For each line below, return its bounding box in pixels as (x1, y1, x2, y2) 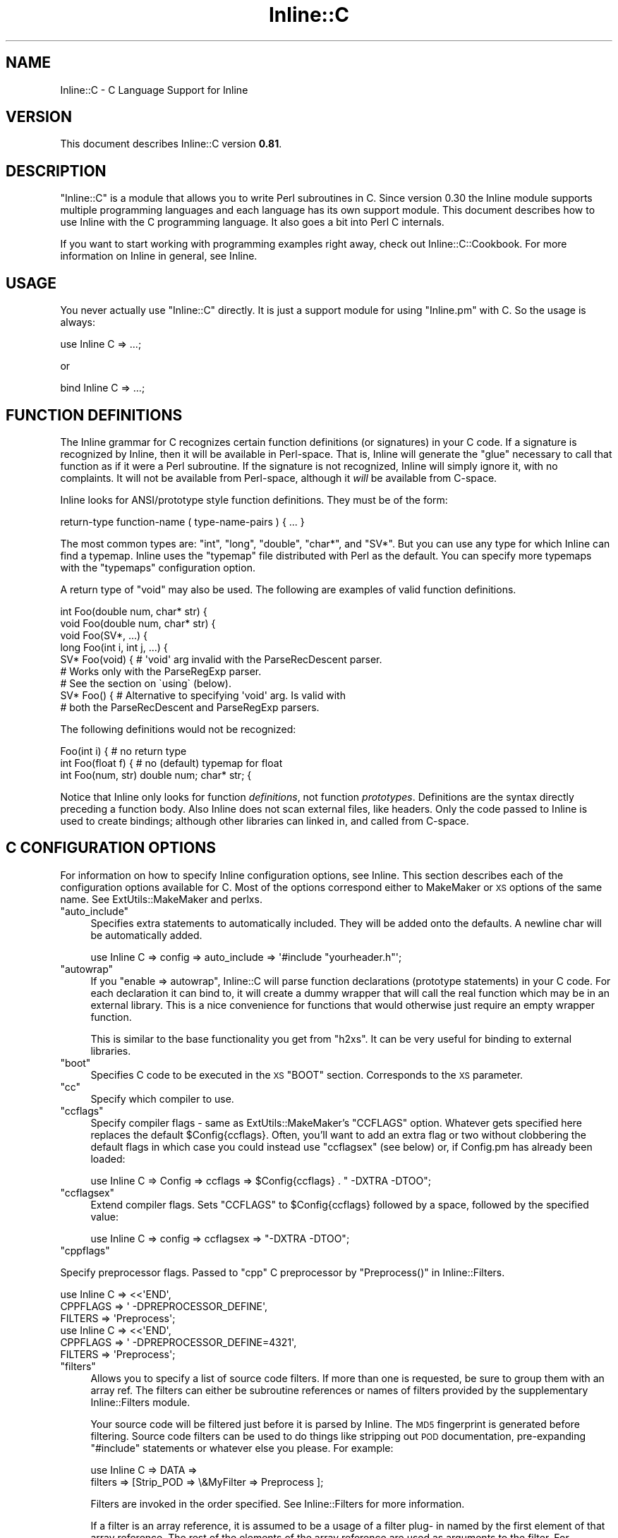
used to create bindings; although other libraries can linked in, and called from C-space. (60, 814, 469, 827)
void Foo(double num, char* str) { (60, 617, 216, 629)
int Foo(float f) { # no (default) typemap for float (60, 756, 283, 769)
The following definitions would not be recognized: (60, 722, 296, 735)
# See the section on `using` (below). (60, 677, 231, 689)
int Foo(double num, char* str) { (60, 605, 207, 617)
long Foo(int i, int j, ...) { (60, 641, 168, 653)
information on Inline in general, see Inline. (60, 250, 257, 262)
